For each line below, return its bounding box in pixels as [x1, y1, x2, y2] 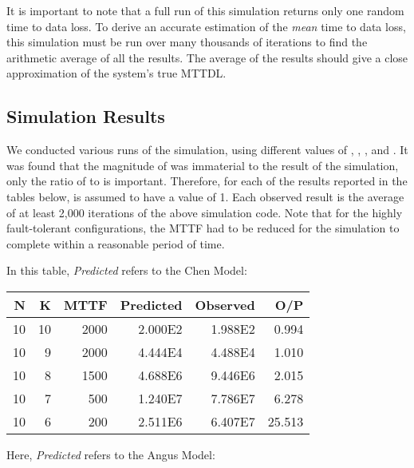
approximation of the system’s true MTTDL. [6, 65, 227, 81]
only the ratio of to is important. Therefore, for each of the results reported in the [6, 173, 408, 189]
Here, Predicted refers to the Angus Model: [6, 446, 215, 462]
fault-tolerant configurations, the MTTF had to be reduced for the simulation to [6, 220, 400, 236]
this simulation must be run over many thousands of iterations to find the [6, 34, 368, 50]
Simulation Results [6, 104, 165, 129]
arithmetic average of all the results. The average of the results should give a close [6, 49, 408, 65]
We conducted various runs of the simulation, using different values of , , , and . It [6, 141, 408, 158]
